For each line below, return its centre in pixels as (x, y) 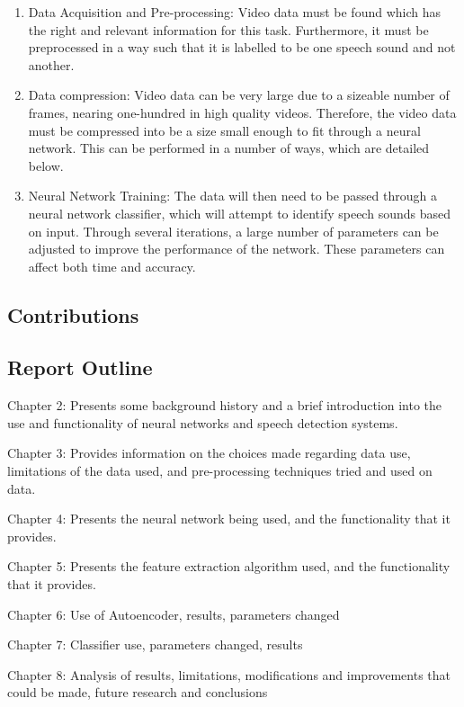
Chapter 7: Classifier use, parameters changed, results (155, 644)
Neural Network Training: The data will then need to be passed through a (232, 196)
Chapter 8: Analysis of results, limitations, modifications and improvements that (229, 674)
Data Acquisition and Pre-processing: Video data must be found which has (235, 12)
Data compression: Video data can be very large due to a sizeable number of (239, 95)
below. (46, 165)
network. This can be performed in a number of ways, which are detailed (229, 148)
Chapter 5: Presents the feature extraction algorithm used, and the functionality (229, 566)
